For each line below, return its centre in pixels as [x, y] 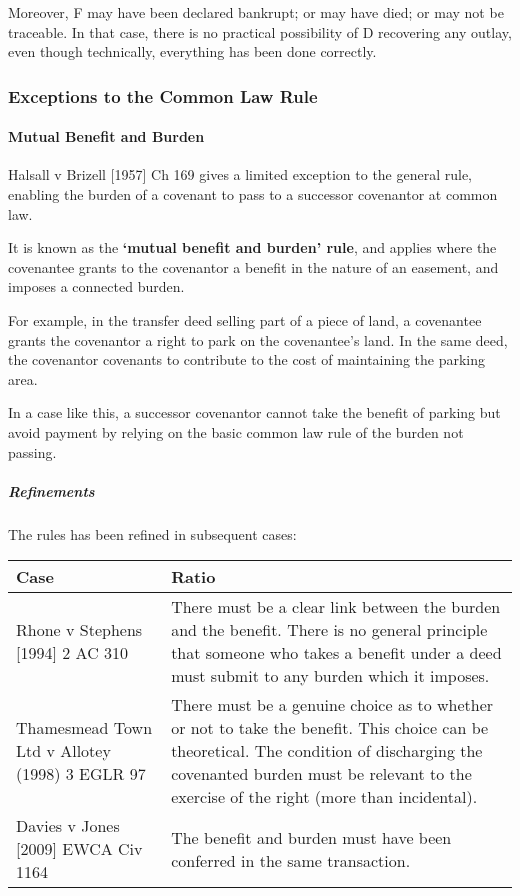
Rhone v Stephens [79, 630]
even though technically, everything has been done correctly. [192, 51]
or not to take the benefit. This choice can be [330, 728]
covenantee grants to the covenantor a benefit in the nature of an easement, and [253, 266]
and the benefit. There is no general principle [329, 630]
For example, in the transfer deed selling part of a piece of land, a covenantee [245, 319]
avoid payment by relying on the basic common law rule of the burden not [236, 431]
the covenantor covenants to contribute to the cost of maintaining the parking [247, 359]
